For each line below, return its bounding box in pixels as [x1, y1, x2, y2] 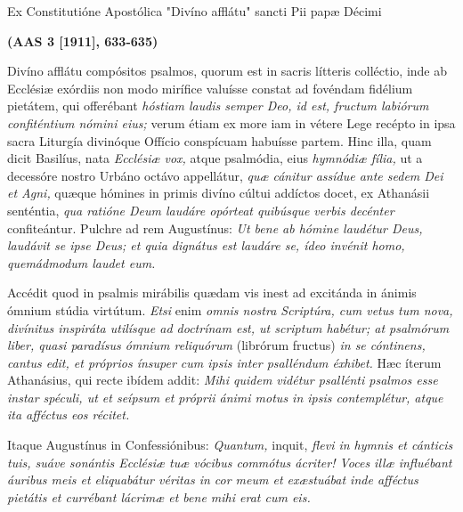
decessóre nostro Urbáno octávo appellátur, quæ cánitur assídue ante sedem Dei [7, 166, 443, 184]
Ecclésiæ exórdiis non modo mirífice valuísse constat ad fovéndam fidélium [7, 78, 413, 97]
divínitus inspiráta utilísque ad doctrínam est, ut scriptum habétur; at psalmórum [7, 318, 450, 337]
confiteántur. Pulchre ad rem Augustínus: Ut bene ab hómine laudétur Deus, [7, 218, 423, 237]
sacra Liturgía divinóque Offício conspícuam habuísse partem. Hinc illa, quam [7, 131, 432, 150]
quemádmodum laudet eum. [7, 253, 156, 272]
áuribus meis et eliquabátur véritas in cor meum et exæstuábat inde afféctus [7, 470, 418, 489]
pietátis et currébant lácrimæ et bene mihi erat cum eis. [7, 487, 311, 506]
